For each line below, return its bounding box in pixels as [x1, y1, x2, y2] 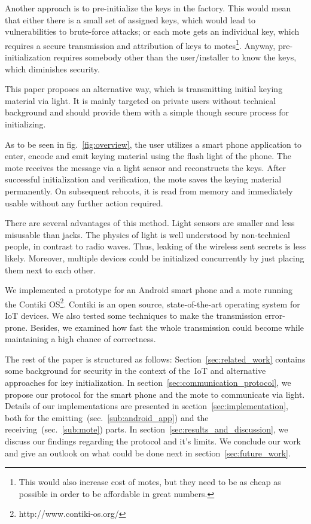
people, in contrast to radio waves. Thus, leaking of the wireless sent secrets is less [5, 240, 306, 252]
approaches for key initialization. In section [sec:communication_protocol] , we [5, 376, 291, 388]
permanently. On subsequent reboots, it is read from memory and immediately [5, 184, 293, 197]
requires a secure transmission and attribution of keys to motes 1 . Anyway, [5, 37, 276, 51]
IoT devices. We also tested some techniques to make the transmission [5, 309, 262, 321]
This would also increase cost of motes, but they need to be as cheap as [19, 476, 281, 488]
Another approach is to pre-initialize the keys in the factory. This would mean [5, 2, 291, 14]
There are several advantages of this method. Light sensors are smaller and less [5, 217, 295, 229]
